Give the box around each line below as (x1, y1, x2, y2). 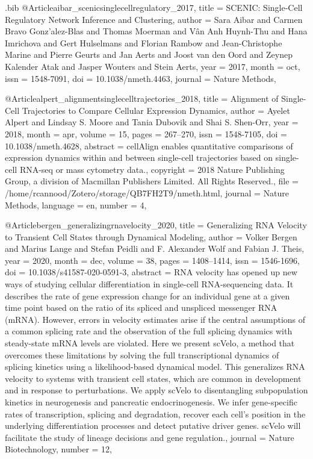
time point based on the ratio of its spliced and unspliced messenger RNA (5, 301, 277, 314)
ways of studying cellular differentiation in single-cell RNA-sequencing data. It (5, 278, 294, 290)
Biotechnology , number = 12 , (5, 443, 112, 455)
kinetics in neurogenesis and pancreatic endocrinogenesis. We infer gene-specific (5, 396, 297, 408)
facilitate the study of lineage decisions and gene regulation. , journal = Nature (5, 431, 294, 443)
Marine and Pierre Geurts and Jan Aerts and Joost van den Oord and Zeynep (5, 48, 293, 61)
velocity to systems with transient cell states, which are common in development (5, 372, 302, 384)
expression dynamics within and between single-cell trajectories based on (5, 151, 273, 164)
